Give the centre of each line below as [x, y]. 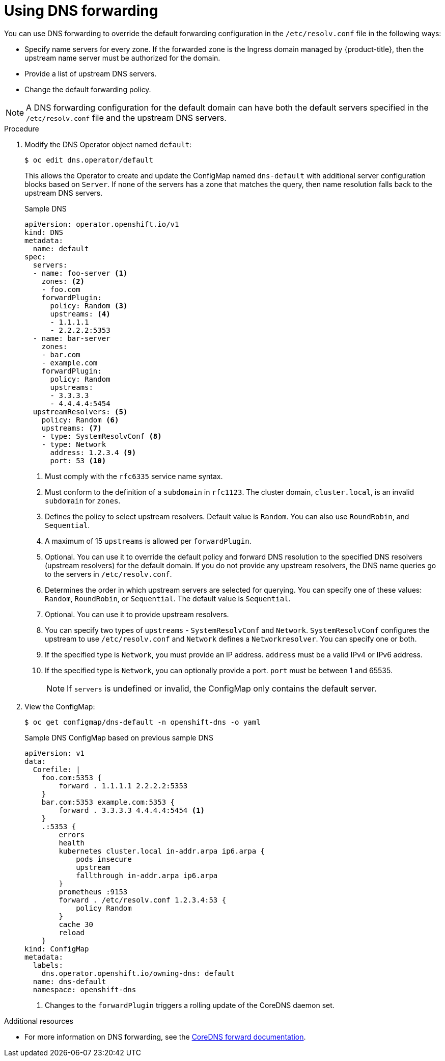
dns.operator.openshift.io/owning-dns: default [138, 973]
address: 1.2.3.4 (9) [93, 452]
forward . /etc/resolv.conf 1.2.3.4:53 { [143, 900]
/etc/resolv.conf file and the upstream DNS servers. [126, 117]
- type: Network [74, 444]
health [72, 843]
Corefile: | [57, 769]
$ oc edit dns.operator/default [89, 160]
